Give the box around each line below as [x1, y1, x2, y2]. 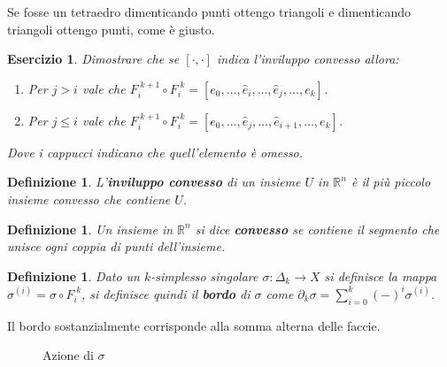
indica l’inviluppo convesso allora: [217, 50, 399, 68]
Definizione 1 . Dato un [7, 266, 140, 285]
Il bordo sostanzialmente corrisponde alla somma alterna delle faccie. [7, 316, 381, 334]
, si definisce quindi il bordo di [81, 284, 250, 302]
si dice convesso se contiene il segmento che [195, 219, 440, 238]
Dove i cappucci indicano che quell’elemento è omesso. [7, 142, 304, 161]
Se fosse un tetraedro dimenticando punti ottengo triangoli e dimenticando [7, 3, 412, 20]
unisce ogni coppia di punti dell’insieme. [7, 237, 226, 256]
